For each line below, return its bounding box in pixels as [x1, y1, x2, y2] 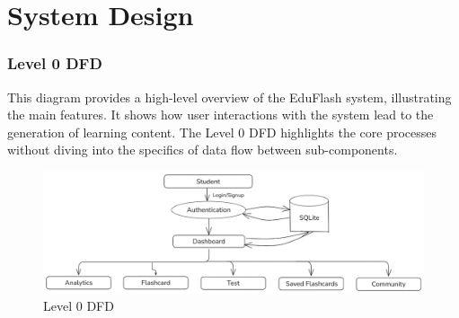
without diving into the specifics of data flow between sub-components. [7, 140, 398, 159]
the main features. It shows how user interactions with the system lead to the [7, 105, 434, 124]
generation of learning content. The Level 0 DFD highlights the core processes [7, 122, 437, 141]
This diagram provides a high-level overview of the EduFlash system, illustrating [7, 87, 452, 106]
